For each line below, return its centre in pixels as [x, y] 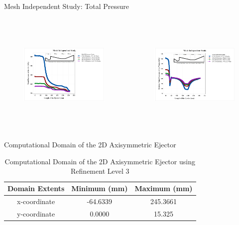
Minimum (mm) [100, 188]
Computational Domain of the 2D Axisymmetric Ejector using [100, 161]
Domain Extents [36, 188]
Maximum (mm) [164, 188]
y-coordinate [36, 213]
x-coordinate [36, 201]
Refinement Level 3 [100, 171]
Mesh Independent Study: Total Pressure [66, 6]
